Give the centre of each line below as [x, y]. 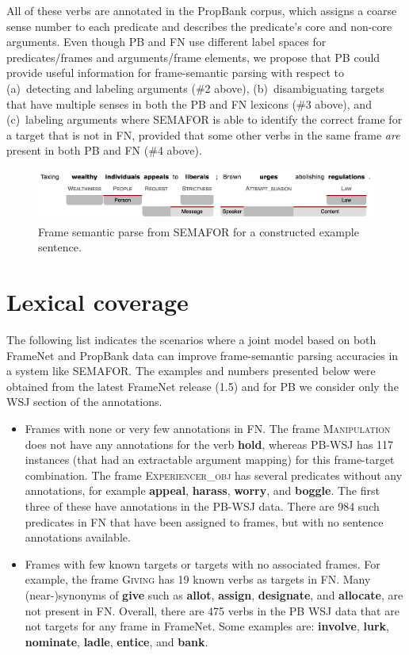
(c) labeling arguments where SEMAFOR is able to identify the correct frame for [204, 119]
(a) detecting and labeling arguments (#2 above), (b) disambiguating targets [195, 88]
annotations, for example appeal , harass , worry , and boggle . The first [202, 490]
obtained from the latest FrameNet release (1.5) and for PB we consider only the [203, 386]
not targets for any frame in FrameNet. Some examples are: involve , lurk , [207, 626]
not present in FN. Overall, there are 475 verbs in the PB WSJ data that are [212, 610]
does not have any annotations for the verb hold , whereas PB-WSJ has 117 [209, 444]
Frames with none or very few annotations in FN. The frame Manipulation [208, 429]
